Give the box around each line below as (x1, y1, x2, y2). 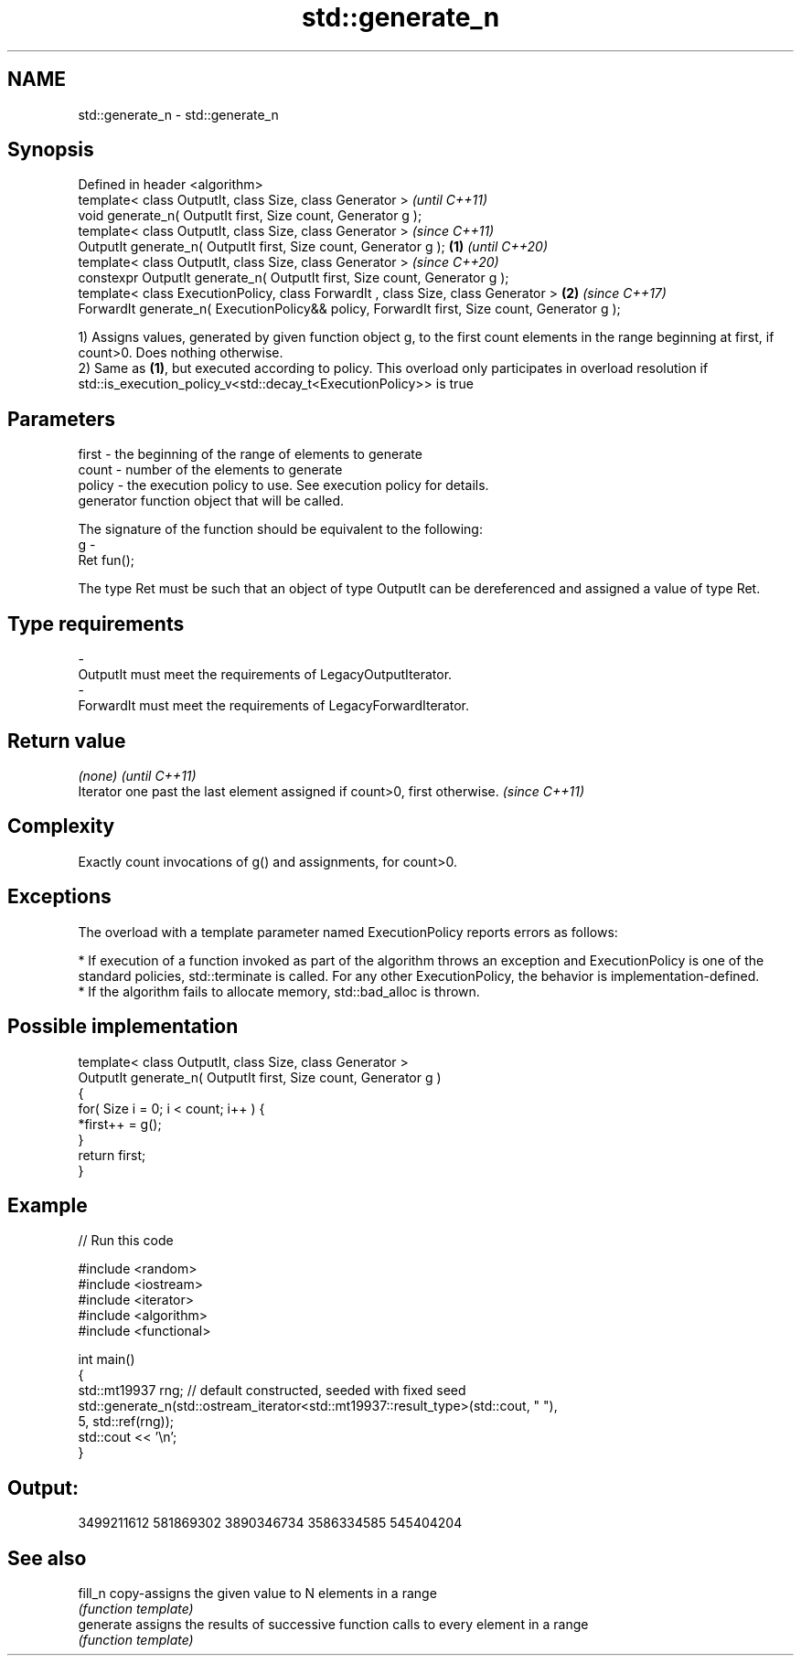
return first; (78, 1146, 146, 1163)
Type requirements (7, 612, 185, 635)
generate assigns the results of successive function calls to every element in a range (78, 1616, 589, 1633)
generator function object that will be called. (78, 493, 345, 509)
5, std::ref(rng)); (78, 1413, 175, 1430)
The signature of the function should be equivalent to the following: (78, 521, 483, 538)
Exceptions (7, 885, 112, 909)
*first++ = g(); (78, 1115, 162, 1132)
